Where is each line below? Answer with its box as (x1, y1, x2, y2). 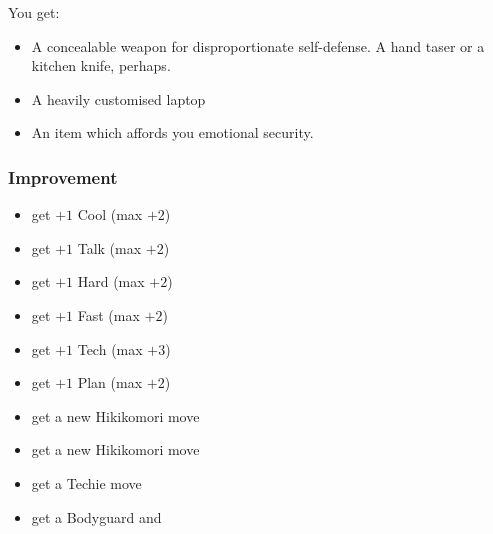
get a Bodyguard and (31, 506, 162, 527)
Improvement (8, 164, 118, 189)
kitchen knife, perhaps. (31, 55, 171, 76)
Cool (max (77, 204, 143, 225)
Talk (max (77, 237, 142, 258)
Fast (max (77, 304, 140, 325)
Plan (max (77, 372, 143, 393)
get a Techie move (31, 472, 142, 493)
